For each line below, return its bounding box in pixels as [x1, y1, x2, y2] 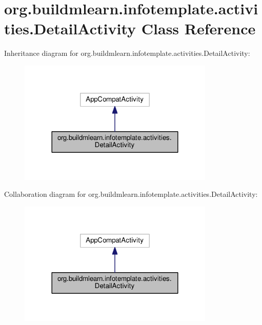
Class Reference [141, 18, 256, 39]
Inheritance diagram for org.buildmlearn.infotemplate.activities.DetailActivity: [4, 48, 250, 58]
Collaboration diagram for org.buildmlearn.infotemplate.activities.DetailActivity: [4, 189, 258, 199]
